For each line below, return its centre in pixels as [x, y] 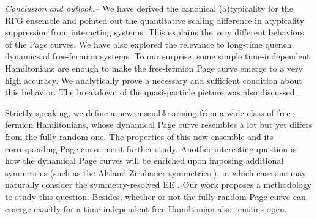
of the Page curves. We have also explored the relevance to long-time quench [148, 44]
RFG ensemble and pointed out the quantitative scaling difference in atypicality [155, 20]
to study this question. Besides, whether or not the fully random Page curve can [155, 196]
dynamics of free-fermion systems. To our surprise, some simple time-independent [158, 56]
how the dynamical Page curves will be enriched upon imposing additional [144, 161]
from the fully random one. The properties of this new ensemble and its [139, 136]
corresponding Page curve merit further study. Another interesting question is [151, 148]
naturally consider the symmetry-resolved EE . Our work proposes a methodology [158, 184]
